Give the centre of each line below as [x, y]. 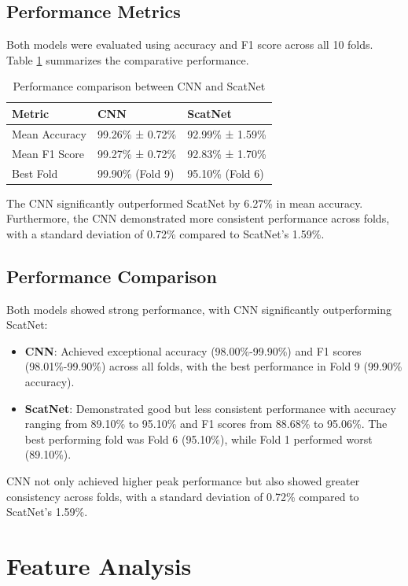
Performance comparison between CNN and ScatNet [139, 86]
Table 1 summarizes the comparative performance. [128, 59]
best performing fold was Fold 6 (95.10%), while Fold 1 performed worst [198, 439]
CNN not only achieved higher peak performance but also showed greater [183, 480]
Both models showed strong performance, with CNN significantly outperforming [199, 309]
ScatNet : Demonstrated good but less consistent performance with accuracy [210, 408]
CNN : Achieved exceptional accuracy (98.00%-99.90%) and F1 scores [193, 350]
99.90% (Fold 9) [136, 173]
